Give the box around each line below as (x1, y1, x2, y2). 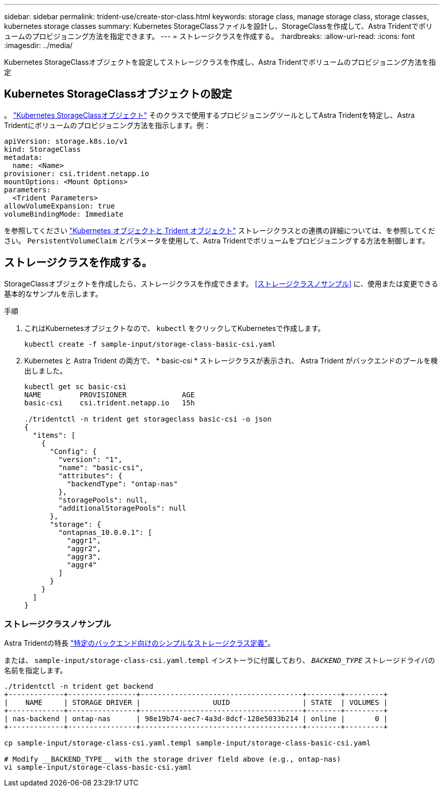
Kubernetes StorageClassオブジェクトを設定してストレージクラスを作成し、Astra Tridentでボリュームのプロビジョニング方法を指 (4, 58, 436, 66)
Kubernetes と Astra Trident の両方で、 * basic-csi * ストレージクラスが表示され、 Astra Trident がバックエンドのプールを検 (24, 356, 438, 365)
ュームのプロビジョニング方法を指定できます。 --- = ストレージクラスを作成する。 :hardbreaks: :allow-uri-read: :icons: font (4, 32, 415, 40)
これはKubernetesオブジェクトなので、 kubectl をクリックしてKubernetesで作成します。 (24, 323, 325, 332)
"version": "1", (58, 455, 122, 464)
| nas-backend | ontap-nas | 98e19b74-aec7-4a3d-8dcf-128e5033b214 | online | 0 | (4, 715, 388, 723)
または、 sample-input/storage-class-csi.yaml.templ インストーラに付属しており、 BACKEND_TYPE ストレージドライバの (4, 656, 435, 665)
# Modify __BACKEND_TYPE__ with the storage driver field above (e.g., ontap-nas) (4, 755, 341, 764)
